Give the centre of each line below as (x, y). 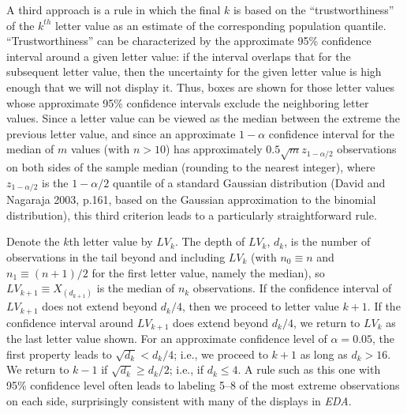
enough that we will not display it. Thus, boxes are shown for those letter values (201, 87)
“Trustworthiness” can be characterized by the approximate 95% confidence (189, 41)
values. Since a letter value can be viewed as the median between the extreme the (203, 118)
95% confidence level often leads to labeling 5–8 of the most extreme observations (203, 385)
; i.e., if (186, 369)
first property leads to (59, 354)
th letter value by (111, 241)
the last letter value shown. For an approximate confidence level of (167, 339)
